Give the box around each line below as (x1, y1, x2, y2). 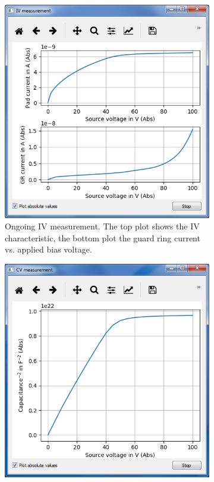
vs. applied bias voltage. (5, 243, 92, 256)
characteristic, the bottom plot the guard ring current (5, 231, 200, 244)
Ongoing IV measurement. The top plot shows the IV (5, 220, 200, 232)
